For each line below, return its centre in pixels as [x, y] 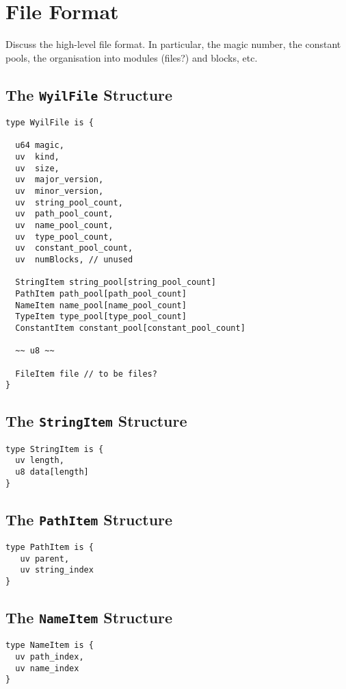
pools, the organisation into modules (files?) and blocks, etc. [132, 57]
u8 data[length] [52, 472]
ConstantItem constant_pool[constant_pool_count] [130, 328]
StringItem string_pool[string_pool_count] [116, 283]
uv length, [40, 461]
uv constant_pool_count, [74, 248]
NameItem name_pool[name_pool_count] [101, 305]
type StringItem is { [55, 449]
